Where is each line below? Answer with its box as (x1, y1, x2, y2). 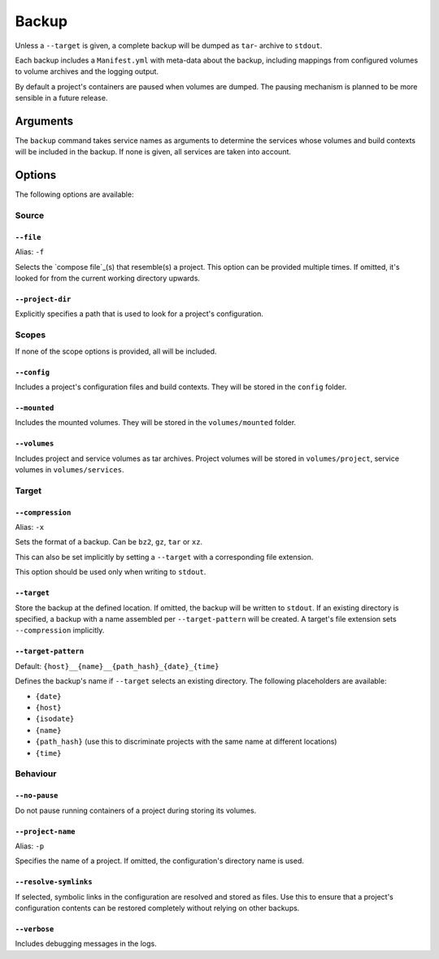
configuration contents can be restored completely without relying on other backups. (15, 903, 300, 913)
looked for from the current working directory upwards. (15, 273, 201, 284)
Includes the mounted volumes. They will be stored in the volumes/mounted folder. (15, 418, 297, 427)
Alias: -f (15, 247, 45, 257)
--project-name (15, 827, 76, 836)
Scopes (15, 329, 46, 341)
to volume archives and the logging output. (15, 67, 159, 76)
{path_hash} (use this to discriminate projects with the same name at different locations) (35, 736, 337, 747)
